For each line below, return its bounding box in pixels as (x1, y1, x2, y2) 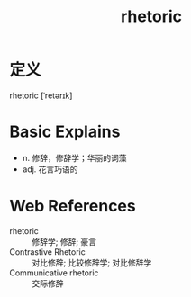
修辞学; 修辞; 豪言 (32, 236, 97, 247)
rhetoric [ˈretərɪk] (9, 90, 73, 101)
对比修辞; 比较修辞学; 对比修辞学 (32, 256, 152, 267)
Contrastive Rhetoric (9, 246, 86, 257)
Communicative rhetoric (9, 267, 99, 278)
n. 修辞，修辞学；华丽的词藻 (22, 152, 128, 163)
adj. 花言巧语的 (22, 164, 78, 175)
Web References (9, 196, 137, 217)
